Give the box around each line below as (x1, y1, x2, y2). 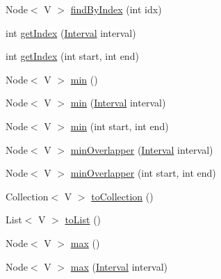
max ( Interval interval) (70, 259, 168, 273)
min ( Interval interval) (70, 95, 166, 110)
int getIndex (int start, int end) (6, 49, 139, 63)
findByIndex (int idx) (70, 2, 162, 16)
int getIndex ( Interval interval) (6, 25, 136, 40)
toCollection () (91, 189, 154, 203)
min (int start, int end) (70, 118, 169, 133)
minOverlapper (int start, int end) (70, 166, 216, 180)
